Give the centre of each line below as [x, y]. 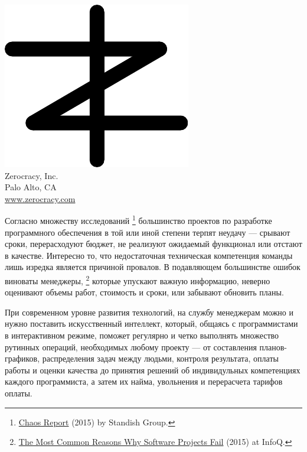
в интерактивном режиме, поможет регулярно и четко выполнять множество [142, 335]
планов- [273, 347]
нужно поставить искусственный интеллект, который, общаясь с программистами [151, 323]
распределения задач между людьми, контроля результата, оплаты [160, 358]
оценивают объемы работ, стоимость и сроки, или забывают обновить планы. [144, 292]
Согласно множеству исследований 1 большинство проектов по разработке [138, 220]
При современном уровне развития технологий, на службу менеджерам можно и [149, 312]
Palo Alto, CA [31, 187]
